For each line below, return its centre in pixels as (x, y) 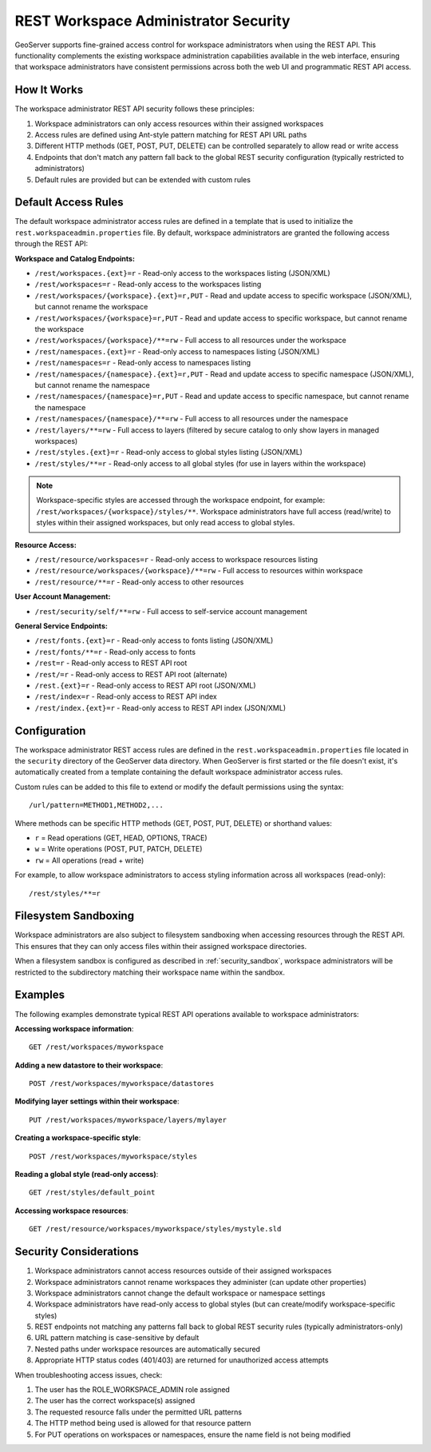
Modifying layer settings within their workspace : (97, 1101)
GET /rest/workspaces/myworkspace (96, 1047)
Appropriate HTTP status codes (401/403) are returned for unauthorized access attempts (182, 1360)
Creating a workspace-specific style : (78, 1138)
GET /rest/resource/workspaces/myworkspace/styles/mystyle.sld (155, 1229)
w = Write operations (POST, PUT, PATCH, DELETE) (119, 849)
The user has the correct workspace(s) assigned (115, 1401)
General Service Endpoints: (61, 626)
